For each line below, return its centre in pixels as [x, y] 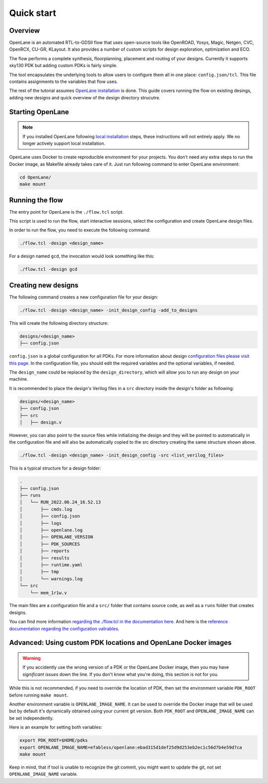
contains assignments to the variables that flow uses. [64, 81]
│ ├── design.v [41, 422]
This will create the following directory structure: [59, 323]
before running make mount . [39, 695]
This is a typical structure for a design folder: [55, 468]
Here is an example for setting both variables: [56, 727]
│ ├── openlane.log [51, 530]
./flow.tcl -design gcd [49, 269]
